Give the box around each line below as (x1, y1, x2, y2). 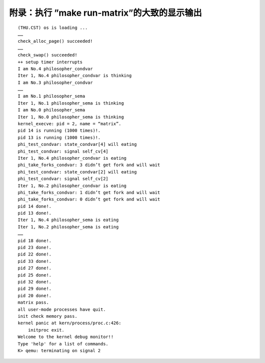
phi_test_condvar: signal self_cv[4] (18, 148, 109, 154)
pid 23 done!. (18, 245, 52, 251)
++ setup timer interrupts (18, 59, 83, 65)
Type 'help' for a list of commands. (18, 341, 109, 346)
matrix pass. (18, 300, 49, 306)
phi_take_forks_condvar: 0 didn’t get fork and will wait (18, 196, 160, 202)
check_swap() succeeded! (18, 52, 78, 58)
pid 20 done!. (18, 293, 52, 298)
